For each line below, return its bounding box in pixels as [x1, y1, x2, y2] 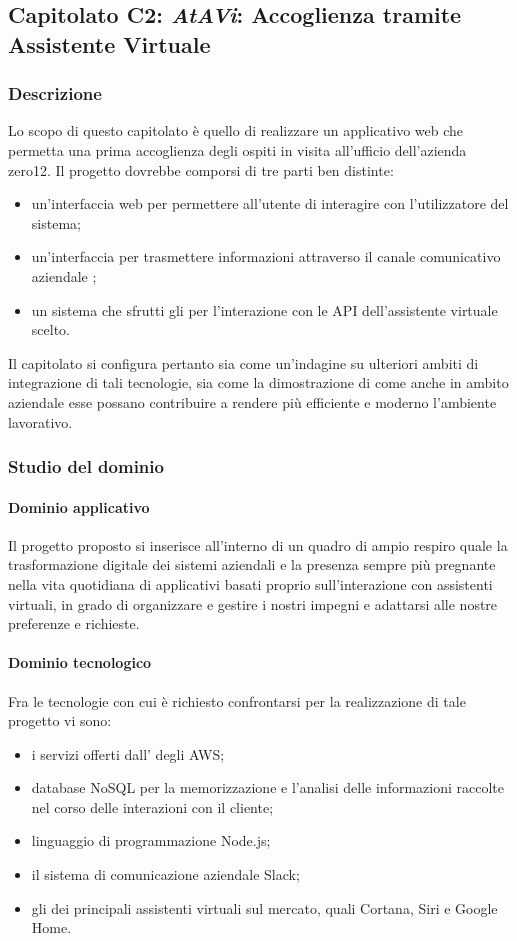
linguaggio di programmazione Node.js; [31, 830, 271, 851]
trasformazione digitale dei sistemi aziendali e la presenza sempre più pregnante [8, 554, 496, 575]
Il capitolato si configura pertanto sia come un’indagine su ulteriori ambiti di [8, 352, 479, 373]
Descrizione [8, 81, 102, 106]
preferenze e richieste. [8, 613, 140, 634]
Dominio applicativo [8, 496, 150, 517]
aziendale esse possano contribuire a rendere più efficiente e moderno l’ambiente [8, 391, 497, 412]
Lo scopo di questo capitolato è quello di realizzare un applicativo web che [8, 120, 464, 141]
